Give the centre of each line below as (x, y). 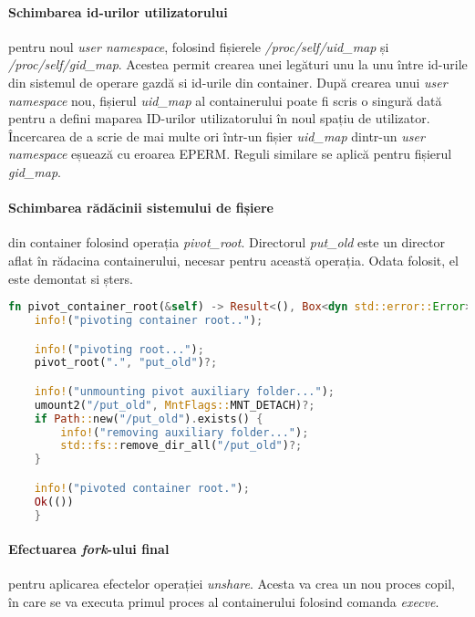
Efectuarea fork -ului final (89, 549)
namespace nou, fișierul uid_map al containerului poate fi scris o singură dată (225, 100)
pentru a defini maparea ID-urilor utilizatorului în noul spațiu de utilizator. (219, 118)
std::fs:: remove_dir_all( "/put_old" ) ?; (181, 446)
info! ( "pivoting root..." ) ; (119, 349)
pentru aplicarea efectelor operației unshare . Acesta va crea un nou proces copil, (232, 584)
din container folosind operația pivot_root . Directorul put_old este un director (227, 242)
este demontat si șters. (71, 278)
